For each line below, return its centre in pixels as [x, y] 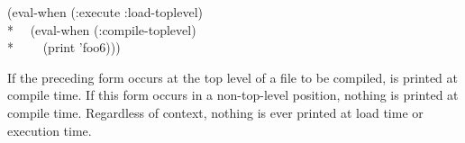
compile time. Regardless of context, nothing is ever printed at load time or [215, 112]
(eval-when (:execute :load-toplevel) [105, 12]
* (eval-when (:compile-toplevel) [102, 29]
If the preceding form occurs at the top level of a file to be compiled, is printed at [233, 77]
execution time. [50, 130]
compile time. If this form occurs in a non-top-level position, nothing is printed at [233, 95]
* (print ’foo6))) [64, 47]
